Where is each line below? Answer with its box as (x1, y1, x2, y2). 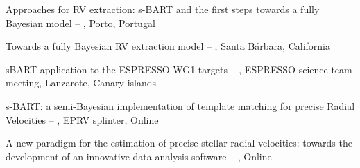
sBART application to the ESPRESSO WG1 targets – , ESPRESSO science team (6, 62, 352, 76)
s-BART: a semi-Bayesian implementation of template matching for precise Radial (6, 98, 355, 113)
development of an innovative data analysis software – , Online (6, 149, 272, 163)
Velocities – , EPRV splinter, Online (6, 112, 159, 127)
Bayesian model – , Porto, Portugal (6, 15, 155, 30)
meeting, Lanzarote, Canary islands (6, 75, 157, 90)
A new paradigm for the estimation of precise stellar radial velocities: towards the (6, 136, 352, 150)
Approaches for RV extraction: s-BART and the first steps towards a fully (6, 2, 320, 16)
